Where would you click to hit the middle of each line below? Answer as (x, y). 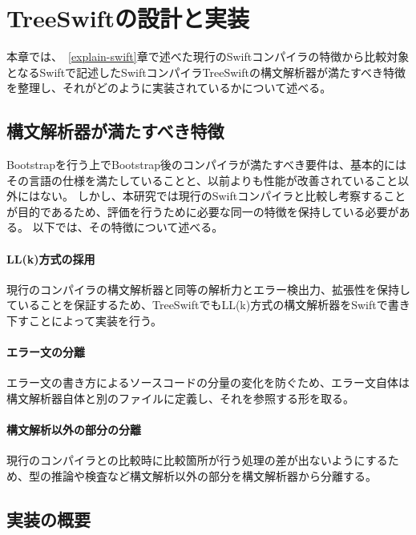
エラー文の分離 (46, 352)
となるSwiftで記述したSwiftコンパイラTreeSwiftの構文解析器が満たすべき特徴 (206, 72)
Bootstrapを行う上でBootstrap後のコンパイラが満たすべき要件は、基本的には (206, 165)
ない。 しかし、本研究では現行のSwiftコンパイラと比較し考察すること (223, 196)
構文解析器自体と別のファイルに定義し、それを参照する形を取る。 (180, 398)
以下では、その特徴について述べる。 (128, 227)
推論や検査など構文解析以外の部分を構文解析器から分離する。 (214, 476)
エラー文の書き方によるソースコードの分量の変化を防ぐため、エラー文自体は (208, 382)
